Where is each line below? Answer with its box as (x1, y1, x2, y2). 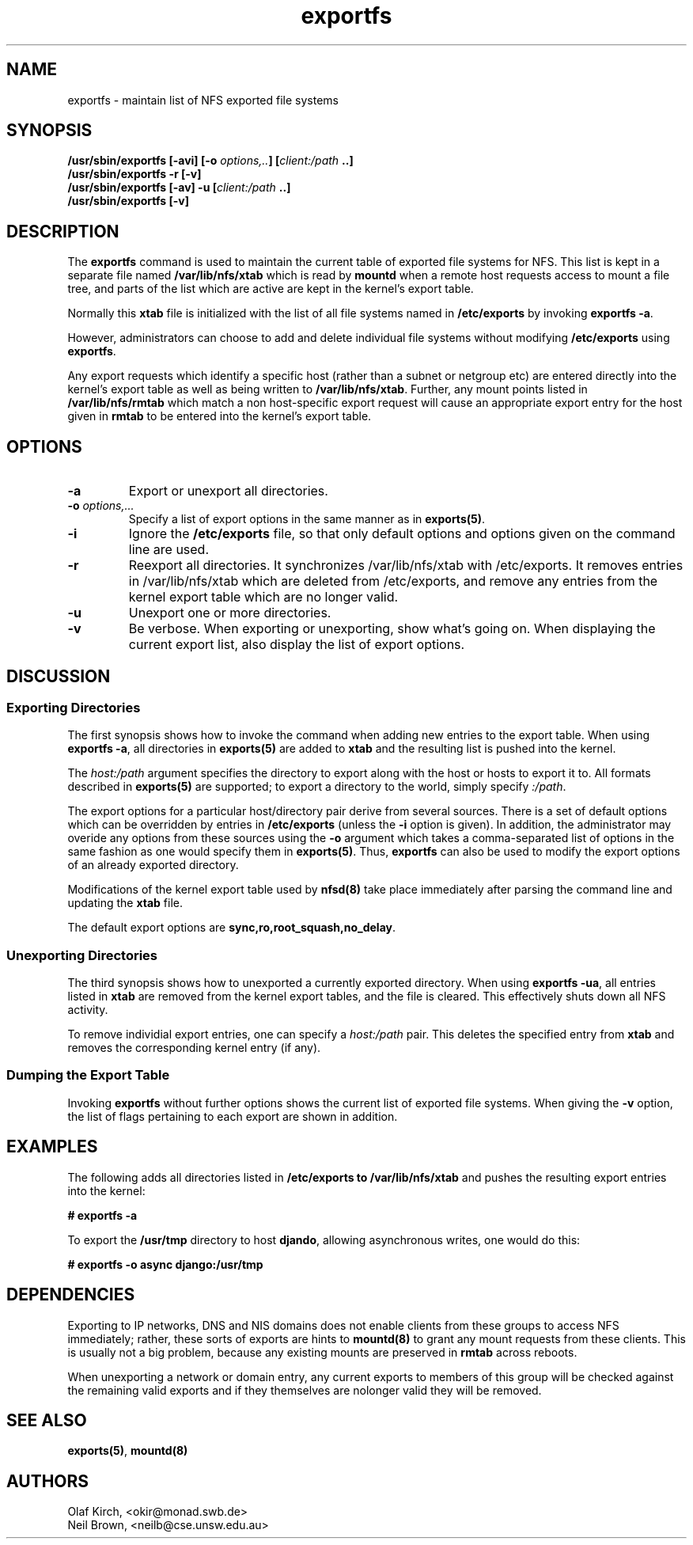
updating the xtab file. (67, 896, 183, 910)
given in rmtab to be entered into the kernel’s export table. (67, 409, 372, 423)
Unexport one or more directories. (128, 605, 331, 621)
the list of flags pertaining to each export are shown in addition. (67, 1109, 398, 1123)
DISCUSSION (6, 666, 111, 686)
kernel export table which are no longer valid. (128, 589, 399, 605)
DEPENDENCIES (6, 1285, 135, 1305)
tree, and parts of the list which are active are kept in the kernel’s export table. (67, 282, 474, 296)
